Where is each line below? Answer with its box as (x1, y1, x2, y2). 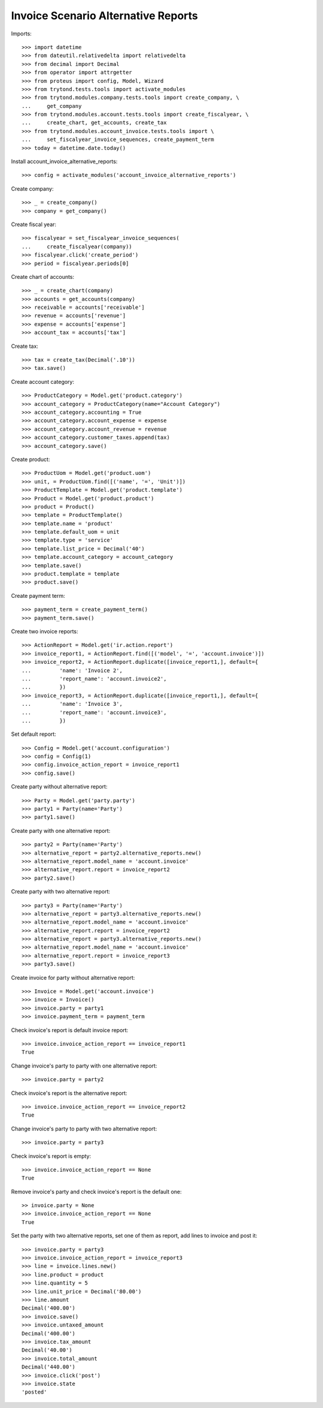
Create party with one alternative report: (11, 827, 111, 834)
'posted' (22, 1389, 47, 1395)
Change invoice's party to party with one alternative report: (11, 1062, 157, 1069)
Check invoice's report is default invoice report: (11, 1026, 129, 1034)
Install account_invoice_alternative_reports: (11, 158, 118, 165)
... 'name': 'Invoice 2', (22, 667, 123, 674)
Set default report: (11, 730, 56, 738)
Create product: (11, 456, 50, 463)
